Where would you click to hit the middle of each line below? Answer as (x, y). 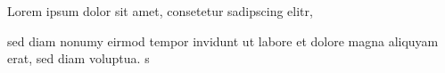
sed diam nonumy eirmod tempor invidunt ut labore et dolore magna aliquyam (223, 41)
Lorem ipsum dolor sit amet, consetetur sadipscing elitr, (160, 11)
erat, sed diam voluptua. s (78, 58)
